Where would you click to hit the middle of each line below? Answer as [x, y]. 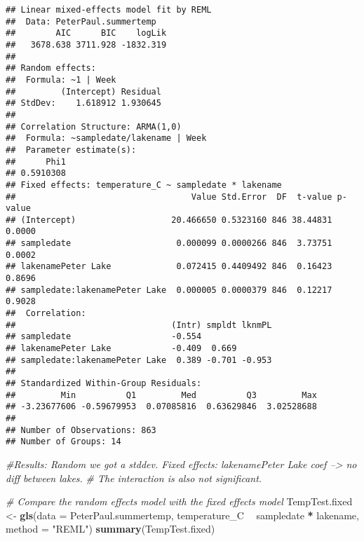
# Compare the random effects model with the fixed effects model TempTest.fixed [179, 501]
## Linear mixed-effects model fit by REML [109, 10]
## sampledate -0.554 [104, 337]
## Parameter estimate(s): [71, 150]
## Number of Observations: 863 [81, 430]
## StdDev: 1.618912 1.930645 [83, 103]
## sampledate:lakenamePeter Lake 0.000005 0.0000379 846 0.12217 [169, 290]
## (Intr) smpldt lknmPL [139, 325]
